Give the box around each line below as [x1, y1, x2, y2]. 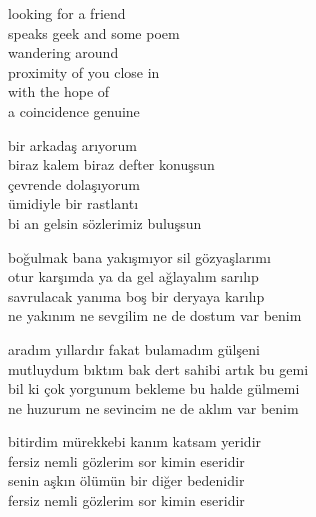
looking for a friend [8, 3, 126, 23]
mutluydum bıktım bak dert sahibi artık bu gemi [8, 358, 309, 379]
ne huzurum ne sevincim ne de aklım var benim [8, 397, 299, 418]
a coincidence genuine [8, 100, 140, 121]
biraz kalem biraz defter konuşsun [8, 154, 215, 175]
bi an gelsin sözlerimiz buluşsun [8, 212, 202, 233]
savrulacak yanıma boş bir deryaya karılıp [8, 285, 265, 306]
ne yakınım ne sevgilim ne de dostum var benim [8, 305, 302, 326]
